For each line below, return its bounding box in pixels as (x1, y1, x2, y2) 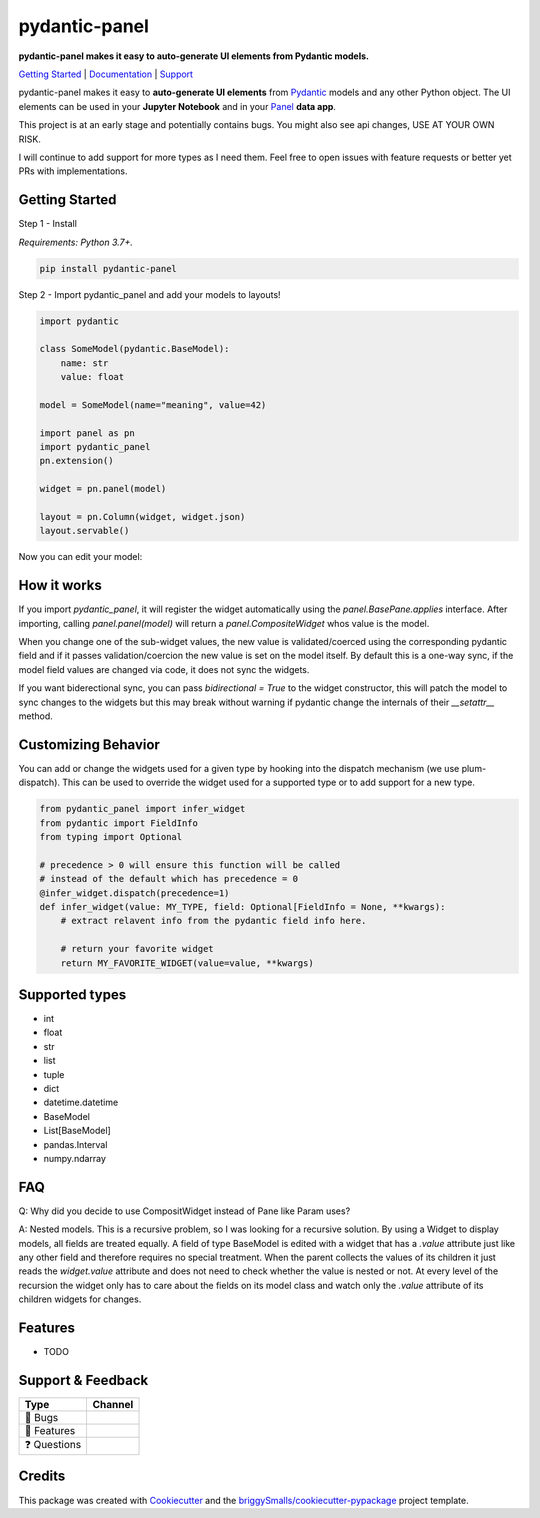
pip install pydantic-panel (39, 263, 177, 274)
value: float (60, 371, 125, 383)
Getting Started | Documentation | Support (18, 68, 194, 80)
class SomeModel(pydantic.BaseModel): (39, 343, 230, 355)
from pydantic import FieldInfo (39, 817, 199, 829)
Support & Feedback (18, 1371, 149, 1389)
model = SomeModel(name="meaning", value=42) (39, 399, 267, 410)
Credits (18, 1468, 66, 1485)
